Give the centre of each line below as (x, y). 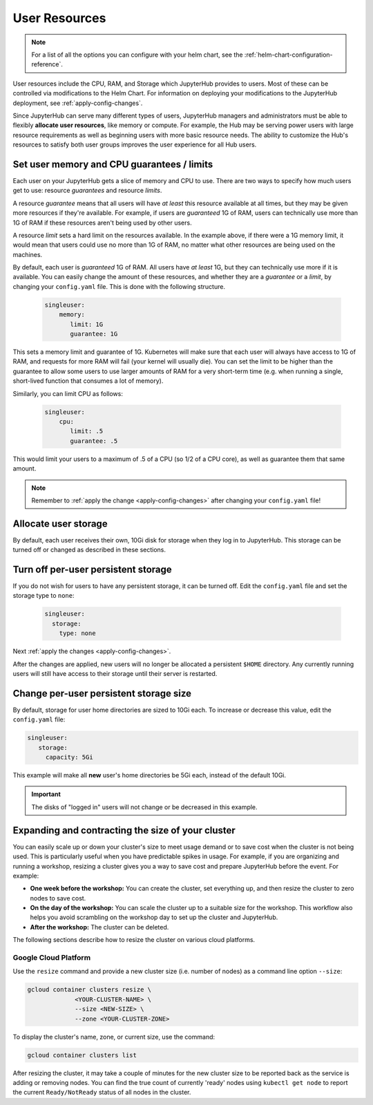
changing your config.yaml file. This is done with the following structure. (119, 286)
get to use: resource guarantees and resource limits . (87, 191)
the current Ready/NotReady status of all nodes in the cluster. (102, 1093)
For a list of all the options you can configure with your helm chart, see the (137, 55)
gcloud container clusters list (82, 1055)
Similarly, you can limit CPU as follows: (68, 393)
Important (46, 794)
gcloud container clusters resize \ (89, 990)
